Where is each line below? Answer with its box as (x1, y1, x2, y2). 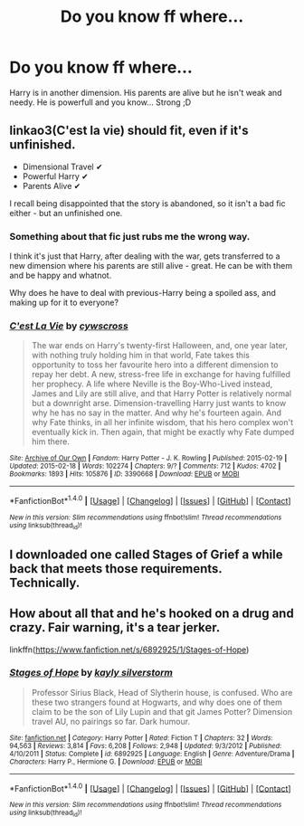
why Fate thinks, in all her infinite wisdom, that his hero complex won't (31, 417, 294, 428)
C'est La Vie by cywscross (9, 319, 128, 332)
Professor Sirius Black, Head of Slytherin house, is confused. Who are (31, 687, 293, 698)
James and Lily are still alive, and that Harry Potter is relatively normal (31, 388, 292, 399)
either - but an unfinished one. (9, 207, 123, 218)
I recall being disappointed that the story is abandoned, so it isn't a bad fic (9, 197, 286, 209)
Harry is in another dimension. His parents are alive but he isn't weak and (9, 87, 282, 98)
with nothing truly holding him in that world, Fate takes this (31, 350, 251, 361)
